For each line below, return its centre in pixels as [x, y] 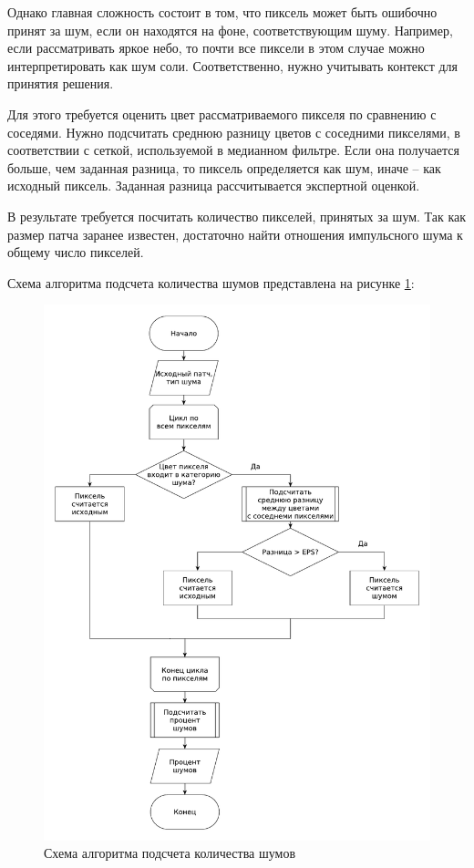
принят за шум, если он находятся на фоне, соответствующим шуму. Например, [230, 30]
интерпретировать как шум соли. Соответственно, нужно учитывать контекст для [232, 65]
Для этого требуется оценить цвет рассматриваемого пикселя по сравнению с [222, 114]
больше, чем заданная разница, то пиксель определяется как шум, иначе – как [224, 167]
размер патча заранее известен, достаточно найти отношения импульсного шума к [235, 234]
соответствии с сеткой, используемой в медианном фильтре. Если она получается [233, 150]
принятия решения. [61, 83]
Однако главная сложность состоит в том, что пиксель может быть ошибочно [222, 12]
